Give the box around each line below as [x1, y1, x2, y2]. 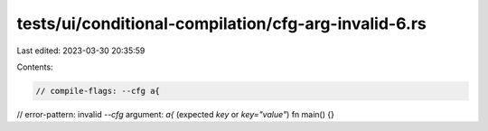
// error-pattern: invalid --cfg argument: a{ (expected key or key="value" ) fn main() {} [16, 108, 334, 119]
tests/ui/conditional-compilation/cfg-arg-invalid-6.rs [16, 14, 427, 33]
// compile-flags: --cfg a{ [35, 86, 160, 96]
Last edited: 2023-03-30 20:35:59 [16, 45, 145, 56]
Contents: [16, 61, 53, 72]
